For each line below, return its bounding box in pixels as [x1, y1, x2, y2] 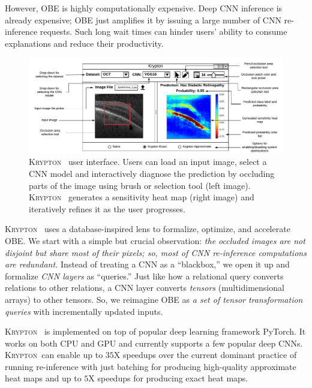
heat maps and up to [5, 372, 82, 384]
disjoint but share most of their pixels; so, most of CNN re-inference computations [5, 246, 307, 258]
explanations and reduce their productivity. [5, 37, 164, 49]
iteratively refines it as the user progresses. [29, 202, 185, 215]
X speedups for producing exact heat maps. [88, 372, 248, 384]
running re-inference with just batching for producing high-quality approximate [5, 360, 296, 372]
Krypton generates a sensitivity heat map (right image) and [29, 191, 254, 203]
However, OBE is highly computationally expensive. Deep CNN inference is [5, 2, 283, 14]
